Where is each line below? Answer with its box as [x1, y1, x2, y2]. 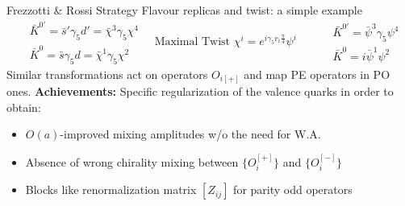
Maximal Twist [154, 36, 231, 48]
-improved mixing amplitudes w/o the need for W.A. [60, 126, 321, 142]
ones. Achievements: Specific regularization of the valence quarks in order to [6, 83, 394, 100]
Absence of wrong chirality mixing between [25, 153, 239, 170]
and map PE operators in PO [244, 65, 390, 82]
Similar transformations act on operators [6, 65, 208, 82]
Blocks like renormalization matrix [25, 181, 197, 198]
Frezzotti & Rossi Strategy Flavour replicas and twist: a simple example [6, 2, 362, 18]
